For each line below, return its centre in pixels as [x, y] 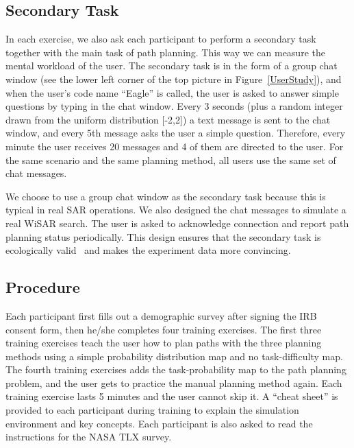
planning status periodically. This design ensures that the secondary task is [163, 236]
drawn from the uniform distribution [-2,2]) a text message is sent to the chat [168, 119]
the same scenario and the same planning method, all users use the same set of [171, 160]
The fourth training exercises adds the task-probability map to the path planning [176, 369]
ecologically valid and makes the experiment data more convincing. [148, 250]
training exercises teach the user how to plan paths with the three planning [164, 343]
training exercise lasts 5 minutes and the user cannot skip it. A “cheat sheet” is [172, 396]
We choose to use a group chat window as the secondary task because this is [166, 196]
